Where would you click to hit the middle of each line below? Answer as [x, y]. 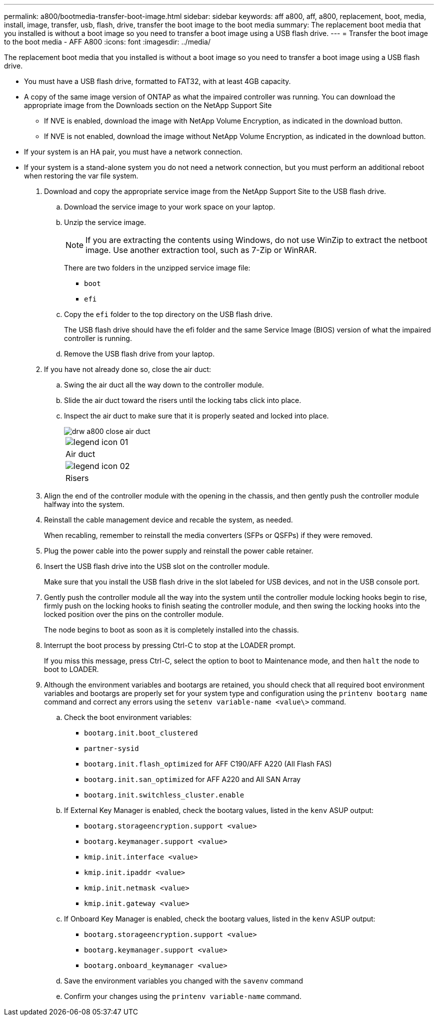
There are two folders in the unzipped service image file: [157, 268]
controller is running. [98, 338]
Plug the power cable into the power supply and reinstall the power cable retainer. [179, 551]
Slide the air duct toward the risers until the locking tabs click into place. [183, 400]
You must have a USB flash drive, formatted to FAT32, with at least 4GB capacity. [157, 81]
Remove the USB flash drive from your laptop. [139, 354]
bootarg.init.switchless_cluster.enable [164, 795]
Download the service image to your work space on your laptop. [170, 207]
